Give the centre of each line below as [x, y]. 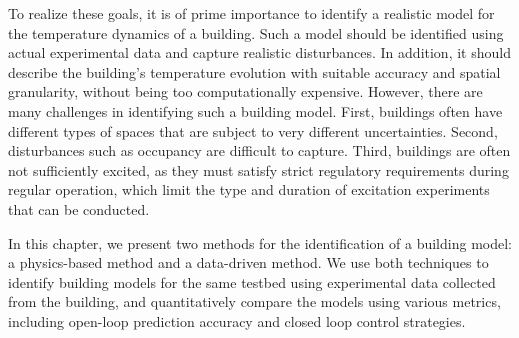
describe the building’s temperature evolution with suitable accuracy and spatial [254, 71]
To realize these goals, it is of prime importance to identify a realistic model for [251, 13]
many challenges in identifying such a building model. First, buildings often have [255, 110]
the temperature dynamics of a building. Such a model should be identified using [256, 32]
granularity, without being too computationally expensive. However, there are [245, 91]
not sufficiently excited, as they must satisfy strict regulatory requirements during [258, 169]
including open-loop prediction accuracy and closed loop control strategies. [237, 320]
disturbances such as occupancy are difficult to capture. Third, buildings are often [259, 150]
